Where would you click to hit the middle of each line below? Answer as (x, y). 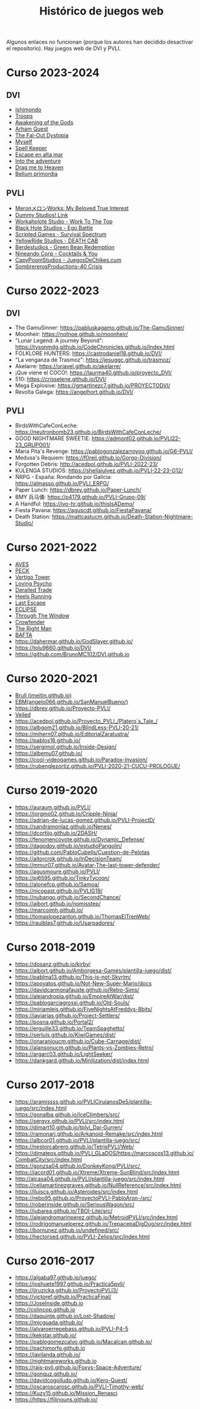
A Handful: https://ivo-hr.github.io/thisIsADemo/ (75, 504)
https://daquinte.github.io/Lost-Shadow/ (65, 1316)
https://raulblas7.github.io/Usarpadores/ (65, 923)
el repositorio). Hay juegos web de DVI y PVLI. (64, 48)
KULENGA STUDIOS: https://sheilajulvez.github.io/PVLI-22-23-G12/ (99, 470)
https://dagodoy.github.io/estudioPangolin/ (69, 845)
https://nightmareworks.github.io (56, 1361)
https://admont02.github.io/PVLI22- (136, 438)
